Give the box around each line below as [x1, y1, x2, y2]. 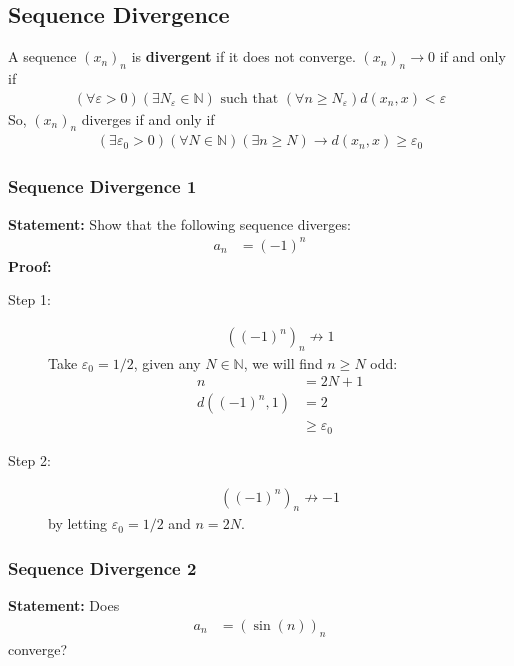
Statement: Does [8, 595, 120, 616]
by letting [48, 513, 108, 534]
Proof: [8, 255, 52, 276]
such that [220, 91, 279, 106]
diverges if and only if [81, 108, 215, 129]
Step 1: [8, 289, 51, 310]
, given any [133, 352, 201, 373]
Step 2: [8, 449, 51, 470]
